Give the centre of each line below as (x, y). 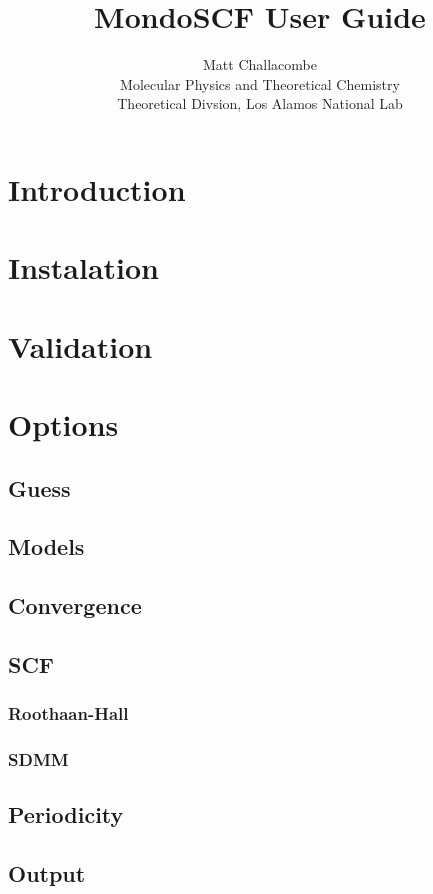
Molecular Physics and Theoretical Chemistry (260, 83)
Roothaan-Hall (68, 713)
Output (47, 873)
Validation (80, 345)
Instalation (84, 267)
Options (63, 424)
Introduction (97, 188)
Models (46, 546)
